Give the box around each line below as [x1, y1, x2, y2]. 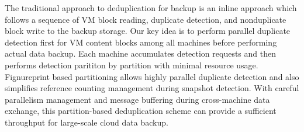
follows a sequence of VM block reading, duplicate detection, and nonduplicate [5, 13, 286, 25]
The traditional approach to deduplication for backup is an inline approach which [5, 2, 297, 13]
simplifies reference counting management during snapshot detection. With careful [5, 82, 299, 94]
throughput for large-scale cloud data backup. [5, 116, 168, 128]
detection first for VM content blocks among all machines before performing [5, 36, 277, 48]
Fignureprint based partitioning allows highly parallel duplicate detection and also [5, 70, 299, 82]
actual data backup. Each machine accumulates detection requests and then [5, 47, 277, 60]
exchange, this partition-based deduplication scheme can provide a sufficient [5, 105, 277, 117]
